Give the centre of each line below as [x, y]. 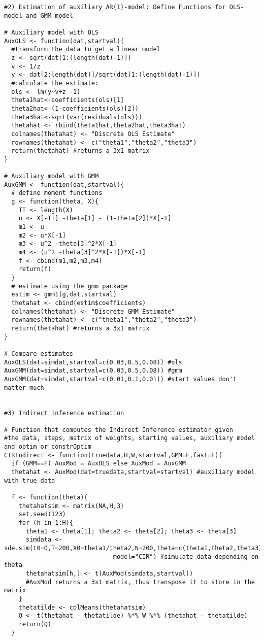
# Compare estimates [39, 353]
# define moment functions [57, 193]
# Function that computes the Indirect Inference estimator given [119, 430]
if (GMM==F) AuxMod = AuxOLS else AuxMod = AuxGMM [98, 464]
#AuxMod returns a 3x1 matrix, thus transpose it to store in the [140, 582]
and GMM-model [49, 15]
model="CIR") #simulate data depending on [186, 557]
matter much [24, 388]
